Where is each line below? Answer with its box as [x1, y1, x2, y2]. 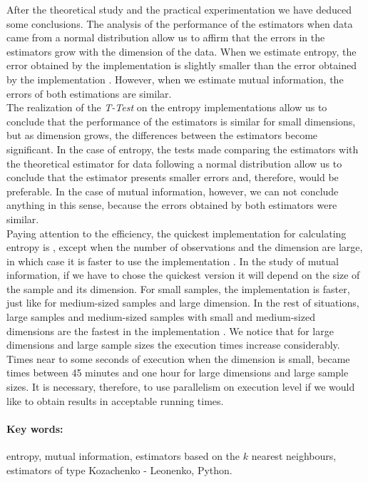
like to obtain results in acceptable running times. [6, 393, 224, 408]
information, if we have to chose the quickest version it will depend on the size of [6, 267, 360, 282]
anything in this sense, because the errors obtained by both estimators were [6, 198, 337, 212]
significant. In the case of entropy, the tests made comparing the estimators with [6, 141, 359, 156]
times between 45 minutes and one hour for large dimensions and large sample [6, 365, 349, 380]
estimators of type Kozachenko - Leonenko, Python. [6, 462, 232, 477]
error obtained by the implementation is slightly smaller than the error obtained [6, 58, 357, 73]
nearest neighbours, [251, 448, 337, 463]
